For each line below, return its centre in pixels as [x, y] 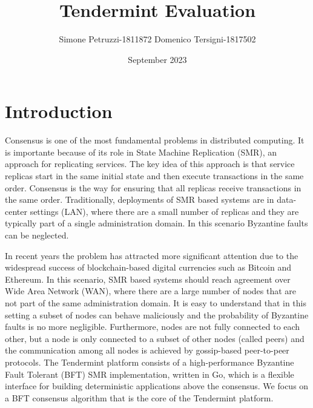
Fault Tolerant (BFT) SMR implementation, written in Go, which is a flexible [150, 374]
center [16, 211]
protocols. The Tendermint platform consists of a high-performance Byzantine [150, 362]
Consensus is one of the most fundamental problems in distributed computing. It [155, 140]
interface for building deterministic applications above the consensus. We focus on [157, 386]
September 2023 [157, 59]
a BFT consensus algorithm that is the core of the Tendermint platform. [139, 397]
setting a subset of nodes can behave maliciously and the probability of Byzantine [157, 314]
